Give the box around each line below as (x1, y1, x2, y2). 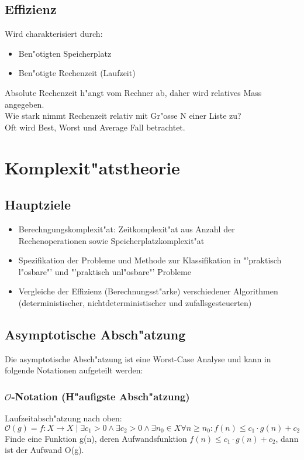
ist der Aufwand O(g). (5, 444, 84, 456)
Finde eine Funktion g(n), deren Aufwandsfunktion (5, 432, 187, 444)
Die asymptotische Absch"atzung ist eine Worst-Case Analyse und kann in (5, 352, 271, 365)
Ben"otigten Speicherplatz (18, 47, 112, 59)
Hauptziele (5, 195, 71, 214)
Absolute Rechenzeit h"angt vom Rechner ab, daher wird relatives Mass (5, 86, 262, 98)
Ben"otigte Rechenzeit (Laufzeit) (18, 67, 136, 79)
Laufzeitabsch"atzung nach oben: (5, 412, 122, 424)
